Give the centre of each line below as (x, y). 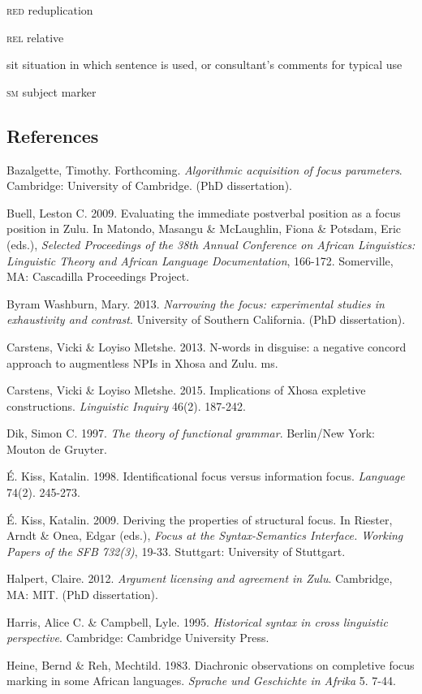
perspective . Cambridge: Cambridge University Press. (138, 638)
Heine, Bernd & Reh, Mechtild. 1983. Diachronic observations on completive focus (211, 664)
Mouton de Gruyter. (57, 448)
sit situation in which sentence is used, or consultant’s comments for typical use (205, 65)
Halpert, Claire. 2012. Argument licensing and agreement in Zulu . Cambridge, (200, 578)
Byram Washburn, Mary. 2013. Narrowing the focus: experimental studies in (196, 303)
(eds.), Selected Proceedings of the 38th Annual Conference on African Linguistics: (211, 244)
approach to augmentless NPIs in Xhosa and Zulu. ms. (142, 362)
